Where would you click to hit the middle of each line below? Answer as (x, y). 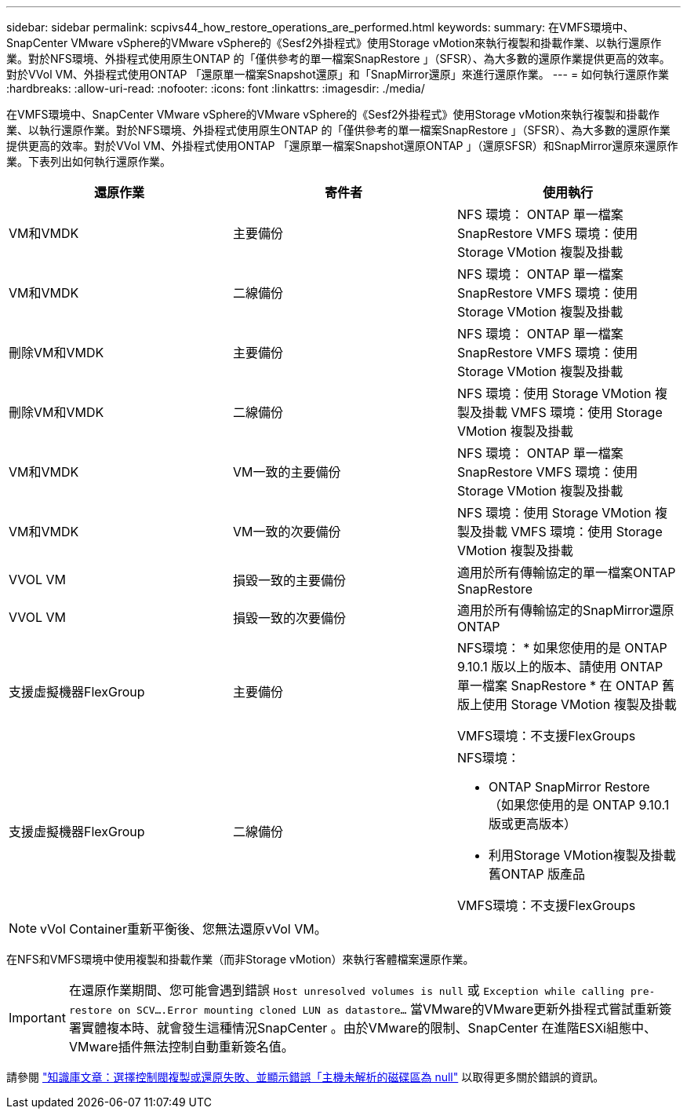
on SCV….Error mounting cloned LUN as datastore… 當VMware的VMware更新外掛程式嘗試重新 (389, 1009)
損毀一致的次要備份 (289, 618)
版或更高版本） (532, 824)
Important (37, 1018)
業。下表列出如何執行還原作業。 (89, 161)
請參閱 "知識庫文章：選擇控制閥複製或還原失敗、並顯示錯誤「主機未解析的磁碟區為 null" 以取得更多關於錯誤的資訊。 (305, 1077)
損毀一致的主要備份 (289, 580)
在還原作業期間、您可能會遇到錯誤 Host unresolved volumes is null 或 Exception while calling (347, 990)
